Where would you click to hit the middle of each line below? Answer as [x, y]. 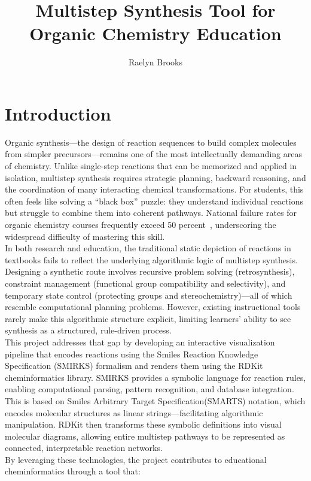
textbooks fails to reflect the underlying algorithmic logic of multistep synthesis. [151, 259]
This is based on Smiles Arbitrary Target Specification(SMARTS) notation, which [155, 400]
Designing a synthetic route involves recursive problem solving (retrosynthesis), [150, 271]
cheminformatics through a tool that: [73, 471]
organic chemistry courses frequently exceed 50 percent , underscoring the [141, 224]
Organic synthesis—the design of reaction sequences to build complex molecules [151, 142]
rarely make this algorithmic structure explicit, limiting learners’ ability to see [148, 318]
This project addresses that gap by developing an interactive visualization [140, 342]
